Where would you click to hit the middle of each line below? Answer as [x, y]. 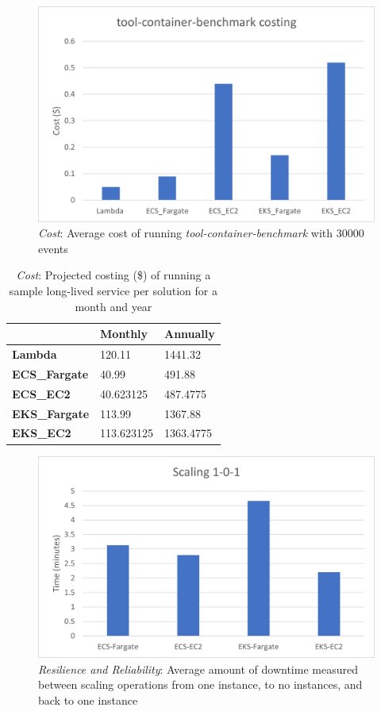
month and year [114, 306]
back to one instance [88, 699]
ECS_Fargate [50, 373]
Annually [189, 334]
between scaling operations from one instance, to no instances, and [200, 684]
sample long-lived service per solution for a [113, 290]
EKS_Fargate [51, 413]
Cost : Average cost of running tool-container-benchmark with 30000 [201, 233]
